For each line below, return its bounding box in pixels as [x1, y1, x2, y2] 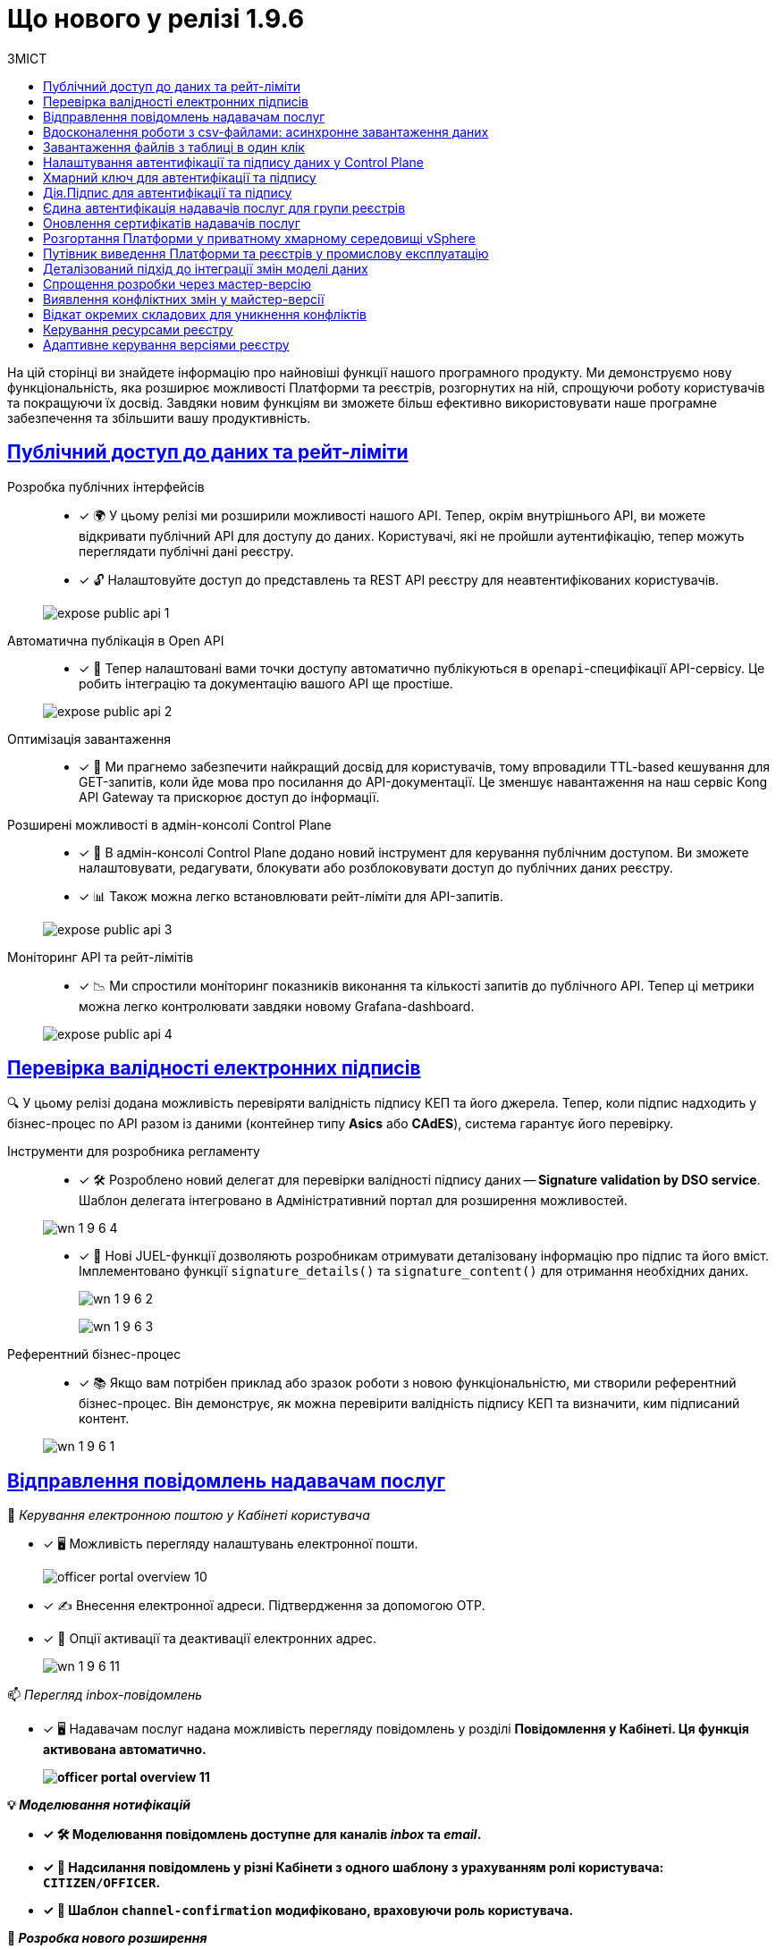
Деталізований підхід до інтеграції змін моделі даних [43, 260, 368, 276]
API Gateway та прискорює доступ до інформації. [79, 789, 380, 805]
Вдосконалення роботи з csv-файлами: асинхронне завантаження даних [43, 123, 489, 139]
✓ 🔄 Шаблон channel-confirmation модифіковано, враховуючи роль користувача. [43, 1903, 574, 1919]
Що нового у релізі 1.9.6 [7, 4, 305, 34]
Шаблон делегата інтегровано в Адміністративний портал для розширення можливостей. [79, 1193, 628, 1209]
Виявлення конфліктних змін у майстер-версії [43, 291, 325, 307]
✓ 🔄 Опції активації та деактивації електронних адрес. [43, 1631, 376, 1647]
